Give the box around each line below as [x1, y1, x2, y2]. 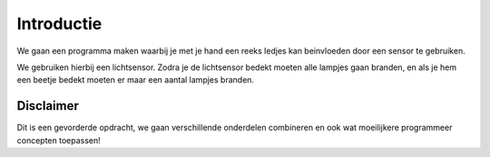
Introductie [16, 14, 103, 34]
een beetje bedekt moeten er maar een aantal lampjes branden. [16, 74, 254, 85]
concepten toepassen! [16, 134, 102, 145]
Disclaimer [16, 98, 79, 113]
